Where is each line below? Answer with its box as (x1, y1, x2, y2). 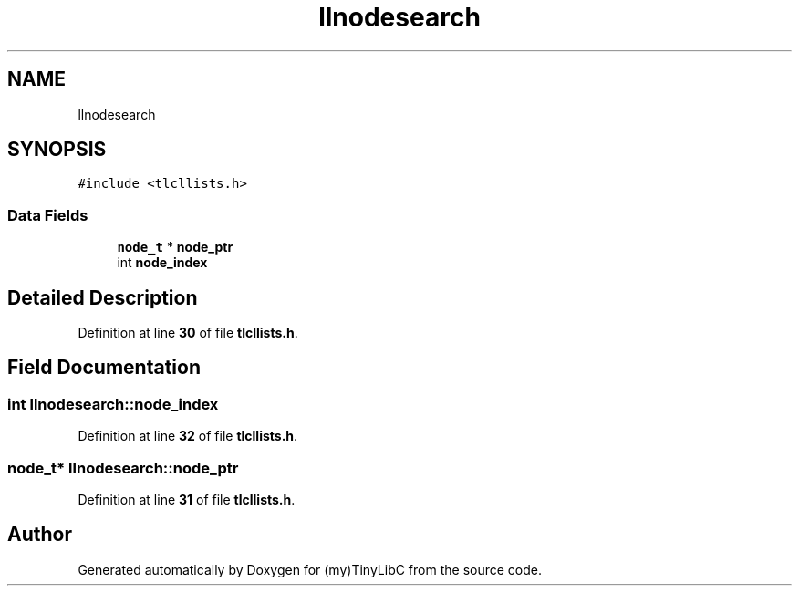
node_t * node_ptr (117, 239, 233, 255)
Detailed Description (7, 286, 198, 309)
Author (7, 523, 72, 546)
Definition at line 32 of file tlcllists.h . (78, 428, 298, 444)
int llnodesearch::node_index (7, 394, 219, 413)
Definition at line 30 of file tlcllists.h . (78, 325, 298, 341)
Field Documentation (7, 356, 201, 380)
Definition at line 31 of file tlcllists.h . (78, 492, 296, 507)
